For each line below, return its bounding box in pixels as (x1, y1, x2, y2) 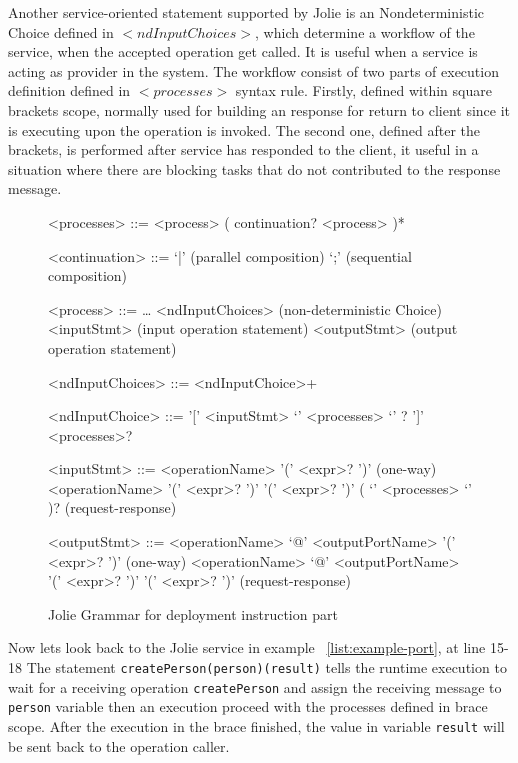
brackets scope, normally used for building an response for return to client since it (8, 99, 511, 120)
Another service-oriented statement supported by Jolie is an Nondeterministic (8, 2, 484, 22)
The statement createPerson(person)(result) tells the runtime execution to (26, 657, 507, 678)
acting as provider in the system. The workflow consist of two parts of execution (8, 60, 499, 81)
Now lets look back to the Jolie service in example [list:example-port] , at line (8, 637, 486, 658)
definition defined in (8, 80, 131, 101)
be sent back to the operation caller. (8, 735, 230, 756)
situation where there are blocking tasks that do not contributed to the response (8, 158, 501, 179)
